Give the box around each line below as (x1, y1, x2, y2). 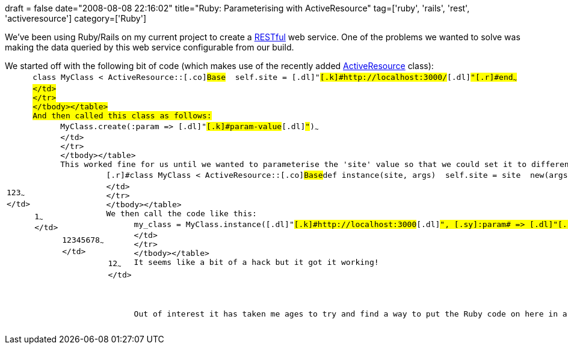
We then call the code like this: (106, 208, 257, 218)
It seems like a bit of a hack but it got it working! (134, 258, 379, 267)
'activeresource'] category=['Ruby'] (5, 13, 146, 23)
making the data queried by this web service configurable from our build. (5, 42, 294, 52)
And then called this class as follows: (32, 111, 212, 120)
